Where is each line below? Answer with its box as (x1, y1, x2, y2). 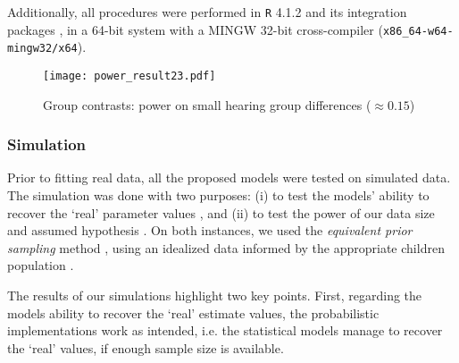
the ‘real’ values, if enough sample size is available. (7, 338, 284, 357)
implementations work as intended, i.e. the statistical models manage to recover (7, 321, 443, 340)
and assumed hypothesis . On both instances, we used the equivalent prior (7, 221, 413, 240)
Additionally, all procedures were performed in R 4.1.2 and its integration (7, 3, 407, 21)
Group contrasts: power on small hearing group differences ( (43, 95, 371, 114)
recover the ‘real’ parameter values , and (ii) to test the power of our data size (7, 203, 435, 222)
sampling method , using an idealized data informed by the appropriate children (7, 238, 445, 257)
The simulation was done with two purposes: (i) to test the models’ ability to (7, 186, 430, 205)
